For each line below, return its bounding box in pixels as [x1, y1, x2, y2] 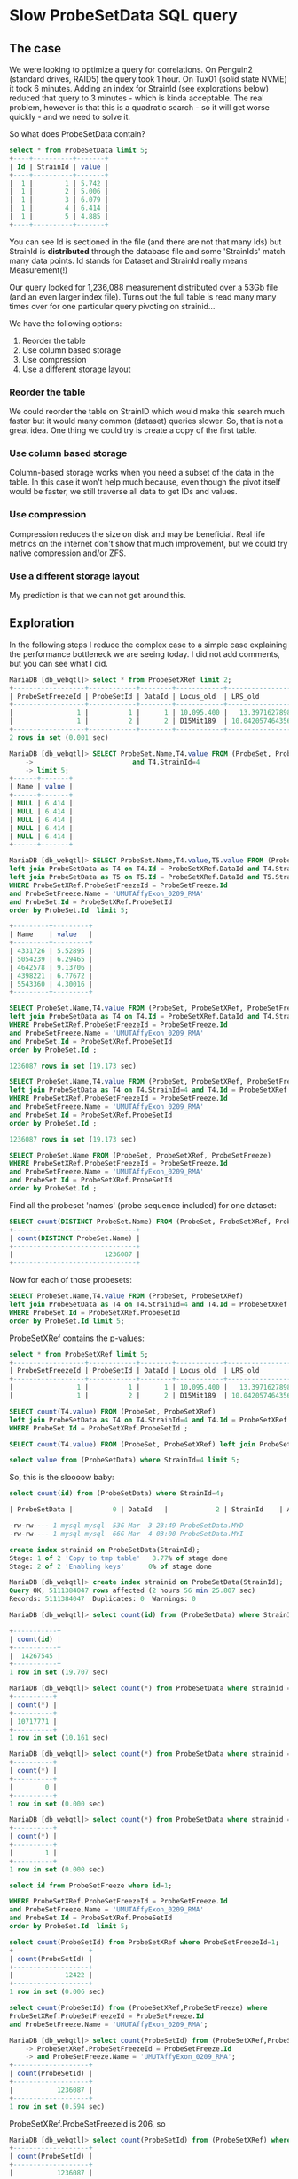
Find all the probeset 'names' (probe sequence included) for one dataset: [9, 1199, 277, 1210]
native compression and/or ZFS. [9, 548, 127, 558]
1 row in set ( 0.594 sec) [9, 2102, 105, 2111]
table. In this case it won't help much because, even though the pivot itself [9, 477, 281, 487]
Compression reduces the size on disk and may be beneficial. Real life [9, 528, 266, 539]
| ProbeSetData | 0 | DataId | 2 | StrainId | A [9, 1505, 292, 1514]
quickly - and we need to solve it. [9, 112, 131, 122]
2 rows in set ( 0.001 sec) [9, 733, 109, 742]
